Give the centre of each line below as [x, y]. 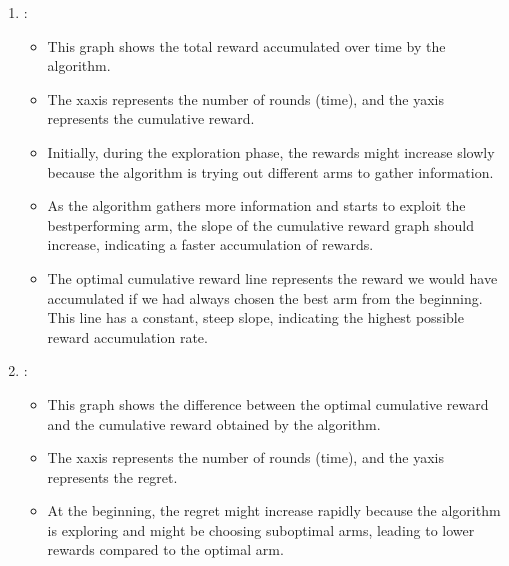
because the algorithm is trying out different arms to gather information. [270, 171]
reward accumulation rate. [127, 336]
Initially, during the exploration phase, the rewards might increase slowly [271, 151]
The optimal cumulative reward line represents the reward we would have [272, 277]
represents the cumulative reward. [151, 118]
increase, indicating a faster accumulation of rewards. [210, 244]
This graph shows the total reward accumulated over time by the [246, 45]
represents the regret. [112, 476]
